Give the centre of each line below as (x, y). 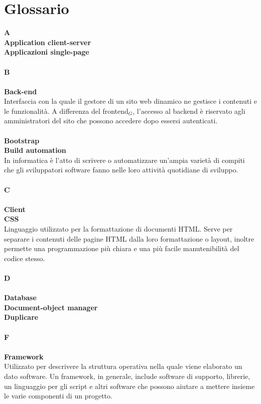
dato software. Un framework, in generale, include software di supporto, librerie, (127, 376)
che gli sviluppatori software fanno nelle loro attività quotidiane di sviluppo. (121, 170)
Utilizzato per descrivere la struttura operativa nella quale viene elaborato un (123, 366)
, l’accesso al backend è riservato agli (189, 111)
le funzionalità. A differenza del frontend (66, 111)
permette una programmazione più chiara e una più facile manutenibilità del (122, 248)
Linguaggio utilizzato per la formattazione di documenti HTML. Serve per (118, 229)
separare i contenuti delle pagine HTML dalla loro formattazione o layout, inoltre (129, 238)
